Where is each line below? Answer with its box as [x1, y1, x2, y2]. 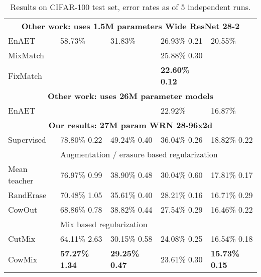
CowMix [8, 253, 38, 265]
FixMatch [8, 69, 42, 81]
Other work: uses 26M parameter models [48, 90, 213, 102]
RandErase [8, 189, 47, 201]
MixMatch [8, 49, 45, 61]
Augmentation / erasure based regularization [60, 148, 218, 160]
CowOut [8, 204, 38, 215]
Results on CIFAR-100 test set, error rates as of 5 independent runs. [10, 1, 251, 13]
